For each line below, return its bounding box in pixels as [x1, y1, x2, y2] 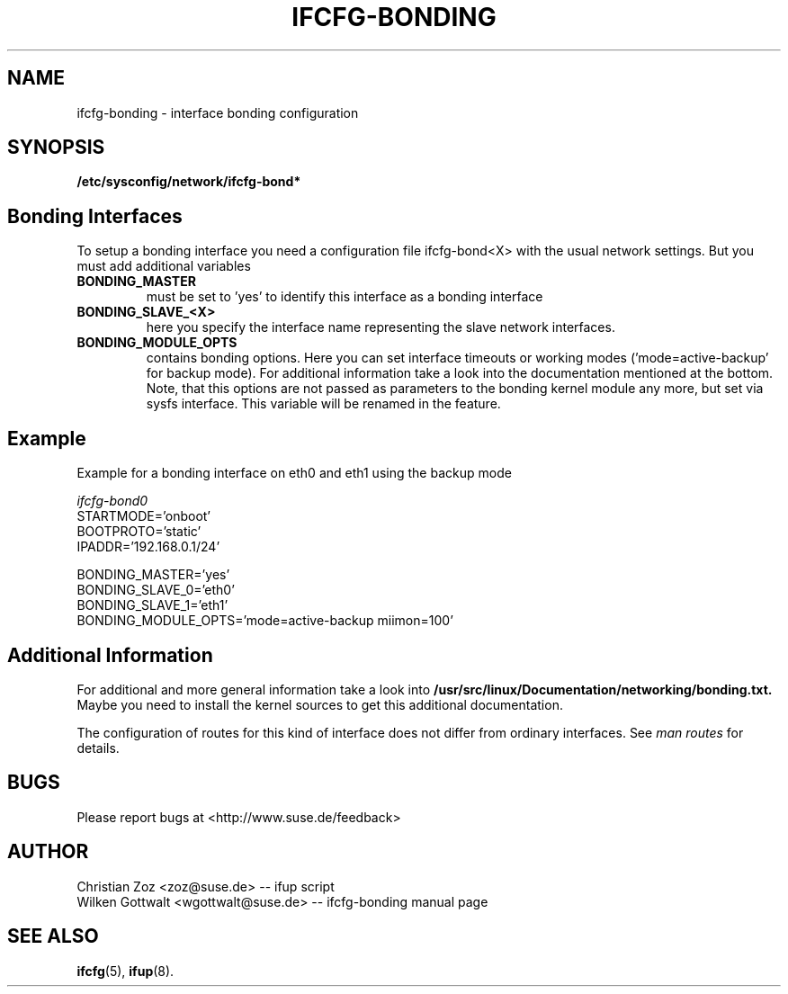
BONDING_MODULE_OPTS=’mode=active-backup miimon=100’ [76, 613, 453, 629]
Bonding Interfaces [7, 204, 183, 228]
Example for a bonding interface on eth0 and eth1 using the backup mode [76, 465, 512, 481]
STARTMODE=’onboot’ [76, 508, 211, 524]
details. [76, 739, 120, 756]
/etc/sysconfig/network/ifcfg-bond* [76, 174, 301, 190]
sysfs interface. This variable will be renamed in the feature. [146, 396, 501, 412]
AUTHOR [7, 840, 89, 864]
